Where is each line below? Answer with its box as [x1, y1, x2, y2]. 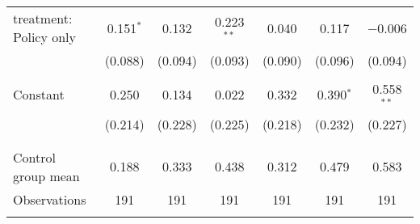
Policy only [13, 27, 77, 46]
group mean [13, 166, 80, 185]
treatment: [13, 9, 73, 27]
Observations [13, 189, 86, 209]
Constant [13, 85, 65, 104]
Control [13, 147, 56, 167]
